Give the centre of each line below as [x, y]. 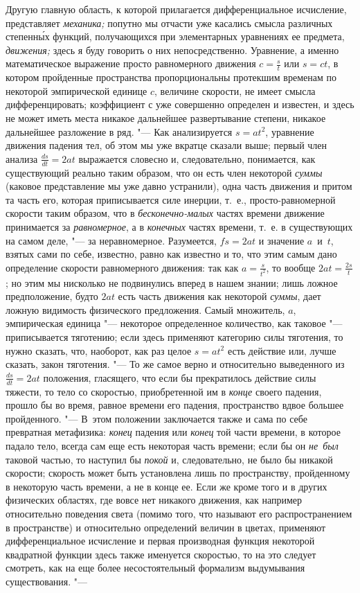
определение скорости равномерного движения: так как [122, 267]
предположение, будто [52, 296]
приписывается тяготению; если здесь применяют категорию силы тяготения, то [174, 337]
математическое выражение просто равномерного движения [131, 63]
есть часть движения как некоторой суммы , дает [219, 296]
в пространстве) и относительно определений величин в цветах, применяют [166, 527]
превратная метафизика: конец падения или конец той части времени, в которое [173, 432]
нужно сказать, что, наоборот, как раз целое [99, 350]
